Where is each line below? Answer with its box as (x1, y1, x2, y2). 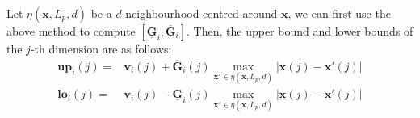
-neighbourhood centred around (121, 5, 278, 21)
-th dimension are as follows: (30, 40, 172, 57)
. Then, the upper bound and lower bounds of (187, 23, 414, 39)
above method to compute (6, 23, 136, 39)
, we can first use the (288, 5, 391, 21)
